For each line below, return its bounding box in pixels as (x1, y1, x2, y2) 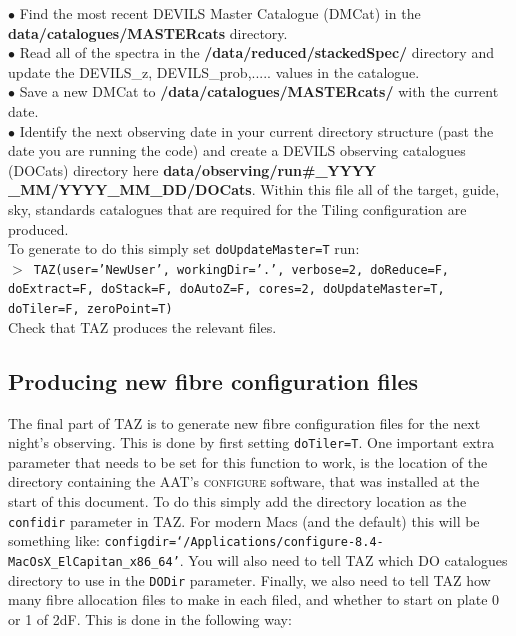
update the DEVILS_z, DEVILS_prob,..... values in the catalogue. (8, 61, 420, 82)
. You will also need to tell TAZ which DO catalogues (179, 549, 508, 570)
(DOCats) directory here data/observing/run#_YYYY (8, 159, 377, 180)
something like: (8, 530, 100, 551)
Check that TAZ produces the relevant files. (8, 316, 277, 337)
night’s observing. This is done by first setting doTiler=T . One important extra (8, 432, 495, 453)
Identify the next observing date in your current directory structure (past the (19, 120, 494, 141)
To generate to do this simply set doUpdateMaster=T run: (8, 238, 360, 259)
